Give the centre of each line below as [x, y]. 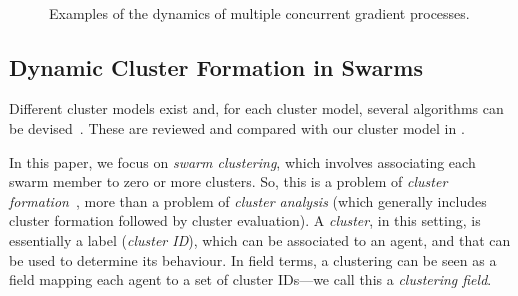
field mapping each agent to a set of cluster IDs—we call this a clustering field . [250, 279]
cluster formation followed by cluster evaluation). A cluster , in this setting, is [245, 220]
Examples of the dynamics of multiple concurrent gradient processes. [259, 12]
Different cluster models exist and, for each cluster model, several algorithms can [256, 108]
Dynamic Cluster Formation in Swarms [216, 66]
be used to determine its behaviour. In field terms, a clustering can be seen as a [253, 259]
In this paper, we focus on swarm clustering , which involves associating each [242, 161]
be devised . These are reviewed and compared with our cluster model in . [237, 127]
